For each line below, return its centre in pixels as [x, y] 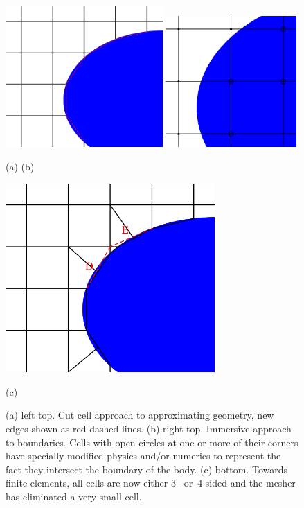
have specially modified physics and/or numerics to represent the [143, 456]
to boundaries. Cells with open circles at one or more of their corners [152, 442]
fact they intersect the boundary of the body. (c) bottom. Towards [147, 469]
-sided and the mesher [249, 483]
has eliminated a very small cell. [74, 496]
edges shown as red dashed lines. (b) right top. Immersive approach [149, 429]
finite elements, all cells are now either [87, 483]
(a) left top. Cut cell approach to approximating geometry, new [140, 415]
